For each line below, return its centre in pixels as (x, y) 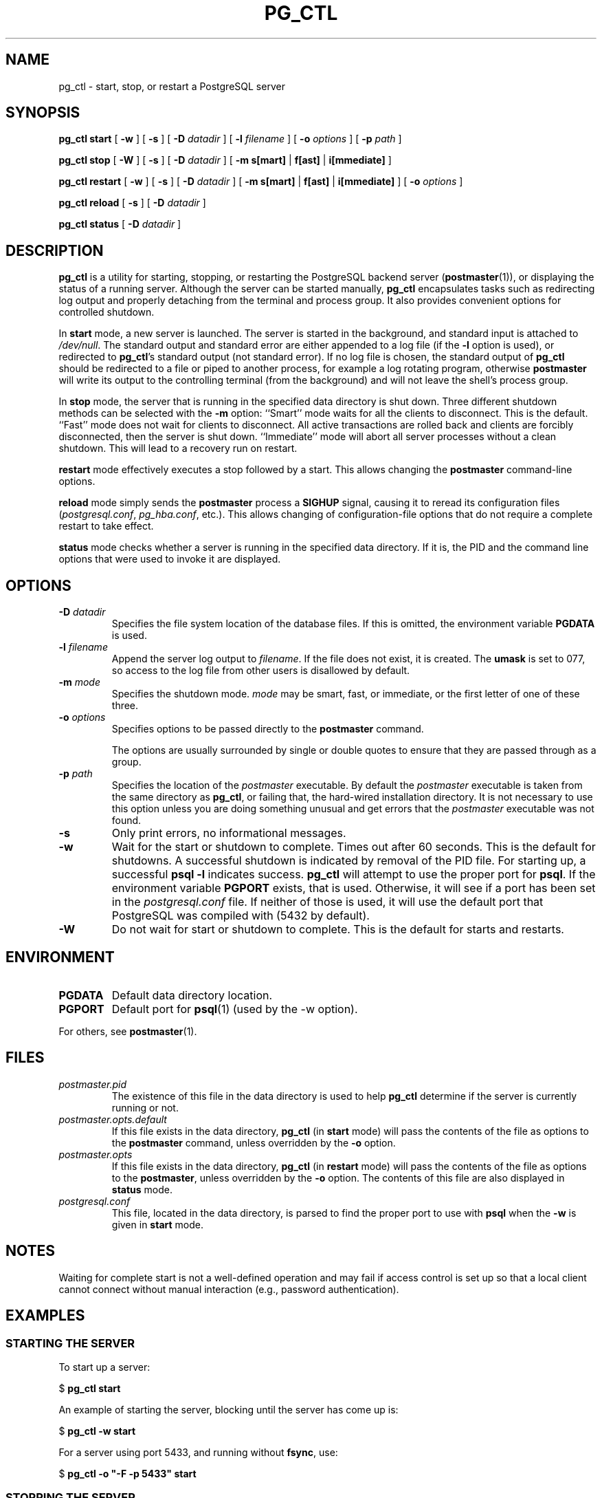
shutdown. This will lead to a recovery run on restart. (178, 448)
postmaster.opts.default (113, 1119)
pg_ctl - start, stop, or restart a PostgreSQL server (172, 86)
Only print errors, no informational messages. (229, 833)
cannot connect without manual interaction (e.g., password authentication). (229, 1289)
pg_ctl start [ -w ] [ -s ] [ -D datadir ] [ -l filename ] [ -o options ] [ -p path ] (230, 139)
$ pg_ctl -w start (97, 1431)
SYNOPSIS (43, 113)
